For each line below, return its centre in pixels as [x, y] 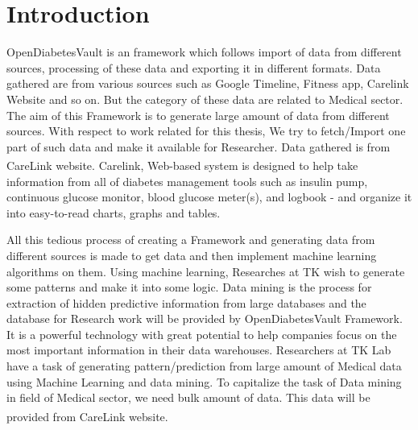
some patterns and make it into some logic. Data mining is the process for [189, 287]
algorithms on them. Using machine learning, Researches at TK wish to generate [206, 271]
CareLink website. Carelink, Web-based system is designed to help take [182, 165]
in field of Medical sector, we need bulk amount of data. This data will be [188, 397]
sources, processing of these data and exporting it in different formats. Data [194, 67]
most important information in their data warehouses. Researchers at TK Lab [199, 350]
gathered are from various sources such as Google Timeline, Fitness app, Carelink [208, 83]
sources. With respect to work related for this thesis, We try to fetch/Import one [206, 131]
